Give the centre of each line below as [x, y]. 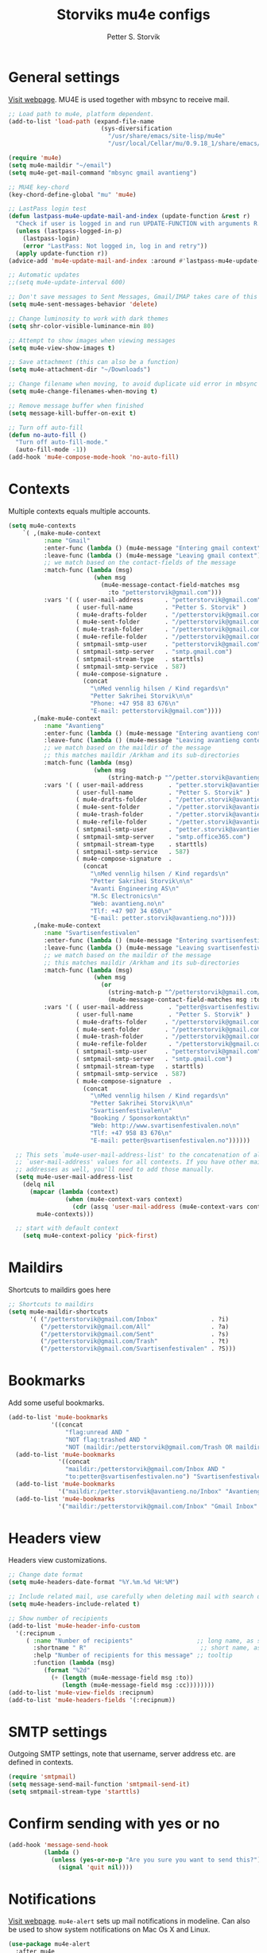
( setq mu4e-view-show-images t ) [62, 348]
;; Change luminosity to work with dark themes [89, 319]
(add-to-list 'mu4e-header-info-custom [74, 1626]
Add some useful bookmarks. [56, 1403]
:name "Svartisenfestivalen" [92, 933]
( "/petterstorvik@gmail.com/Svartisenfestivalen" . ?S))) [138, 1349]
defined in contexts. [41, 1763]
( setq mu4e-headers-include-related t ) [74, 1604]
